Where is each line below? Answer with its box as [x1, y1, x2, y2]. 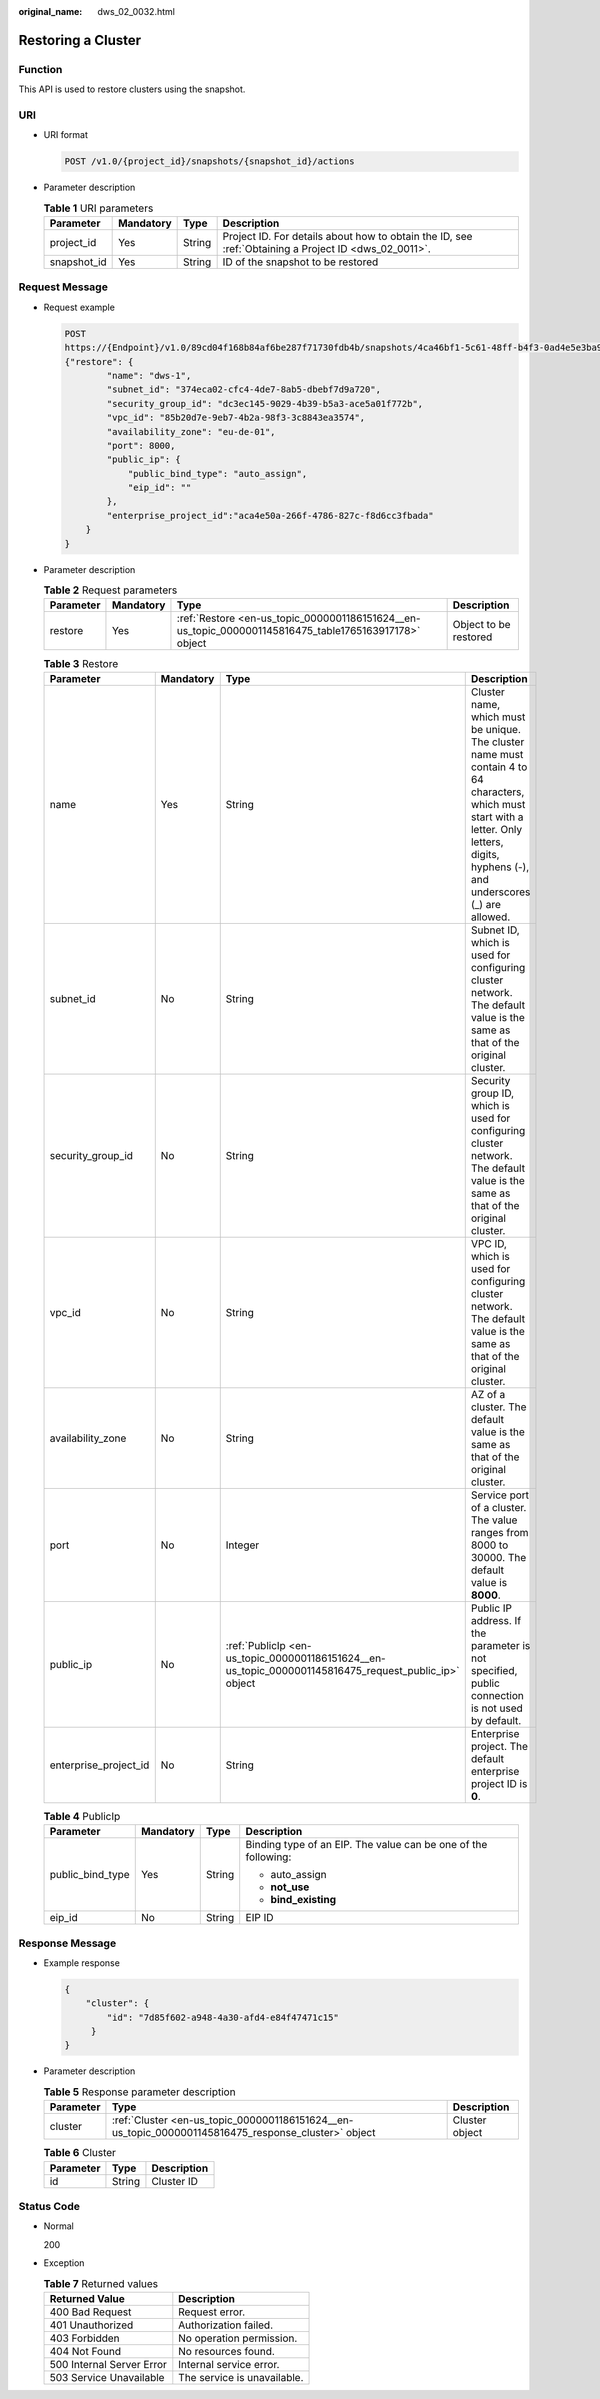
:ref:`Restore [176, 611, 236, 625]
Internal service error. [178, 2357, 280, 2371]
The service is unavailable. [178, 2370, 304, 2384]
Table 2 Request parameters [43, 583, 178, 597]
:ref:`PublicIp [225, 1638, 287, 1652]
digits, [470, 847, 500, 861]
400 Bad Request [49, 2305, 132, 2319]
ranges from [470, 1525, 529, 1539]
